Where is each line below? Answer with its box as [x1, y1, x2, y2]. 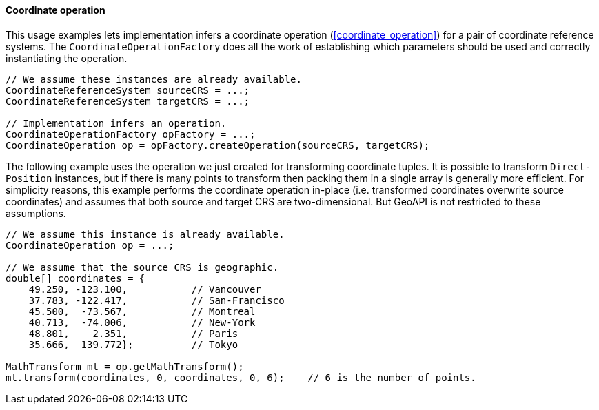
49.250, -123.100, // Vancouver [28, 283, 261, 295]
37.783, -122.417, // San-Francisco [28, 294, 285, 306]
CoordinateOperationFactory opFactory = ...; [6, 128, 256, 140]
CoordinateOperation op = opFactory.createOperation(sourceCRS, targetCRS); [6, 139, 430, 151]
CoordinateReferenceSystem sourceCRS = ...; [6, 84, 250, 96]
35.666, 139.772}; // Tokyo [28, 338, 238, 350]
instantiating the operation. [6, 52, 128, 64]
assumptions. [6, 207, 66, 219]
